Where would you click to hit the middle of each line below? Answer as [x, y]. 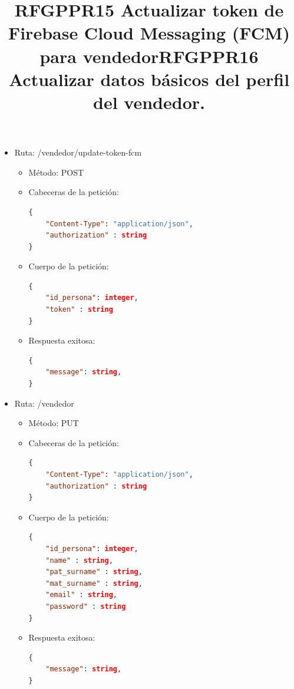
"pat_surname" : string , [94, 572]
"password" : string [86, 606]
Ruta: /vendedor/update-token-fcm [78, 152]
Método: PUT [54, 423]
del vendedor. [149, 102]
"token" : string [79, 310]
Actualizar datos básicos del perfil [149, 79]
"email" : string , [81, 595]
